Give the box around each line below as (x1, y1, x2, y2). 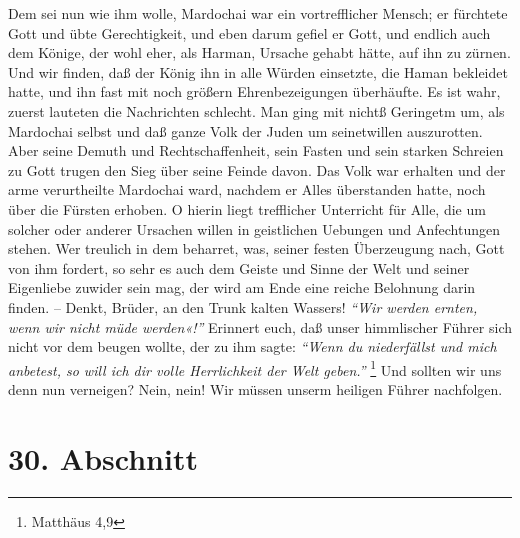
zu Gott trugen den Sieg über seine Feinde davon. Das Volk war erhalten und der (8, 159, 506, 180)
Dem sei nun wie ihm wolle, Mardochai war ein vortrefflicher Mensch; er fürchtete (8, 3, 508, 23)
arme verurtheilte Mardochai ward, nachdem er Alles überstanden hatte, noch (8, 179, 486, 200)
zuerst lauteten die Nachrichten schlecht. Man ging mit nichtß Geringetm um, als (8, 100, 505, 121)
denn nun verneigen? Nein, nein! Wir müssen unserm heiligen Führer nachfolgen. (8, 378, 503, 399)
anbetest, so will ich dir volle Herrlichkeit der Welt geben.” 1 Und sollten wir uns (8, 356, 502, 380)
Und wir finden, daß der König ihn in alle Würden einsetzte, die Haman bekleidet (8, 61, 508, 82)
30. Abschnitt (8, 437, 198, 478)
